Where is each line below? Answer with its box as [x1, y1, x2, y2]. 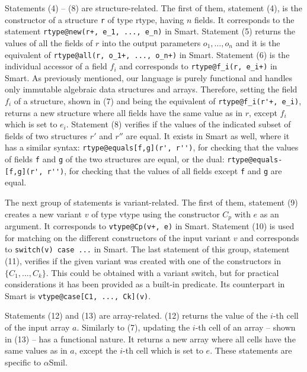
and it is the [235, 36, 280, 49]
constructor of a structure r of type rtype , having [5, 13, 184, 25]
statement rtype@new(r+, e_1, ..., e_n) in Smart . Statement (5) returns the [5, 25, 296, 37]
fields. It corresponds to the [194, 13, 295, 25]
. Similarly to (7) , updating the [76, 320, 190, 333]
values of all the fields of [5, 36, 93, 49]
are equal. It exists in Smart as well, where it [126, 129, 290, 142]
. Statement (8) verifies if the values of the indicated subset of [66, 118, 291, 130]
